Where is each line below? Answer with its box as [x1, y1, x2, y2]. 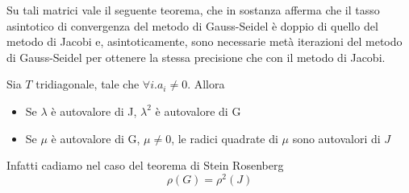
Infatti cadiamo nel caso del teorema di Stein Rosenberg [6, 157, 284, 174]
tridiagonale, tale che [35, 76, 140, 92]
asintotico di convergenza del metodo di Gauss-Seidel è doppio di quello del [6, 17, 378, 34]
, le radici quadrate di [171, 129, 278, 146]
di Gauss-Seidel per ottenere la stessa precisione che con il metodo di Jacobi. [6, 48, 386, 65]
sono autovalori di [292, 129, 381, 146]
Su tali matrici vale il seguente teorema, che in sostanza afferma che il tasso [6, 2, 380, 18]
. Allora [187, 76, 225, 92]
